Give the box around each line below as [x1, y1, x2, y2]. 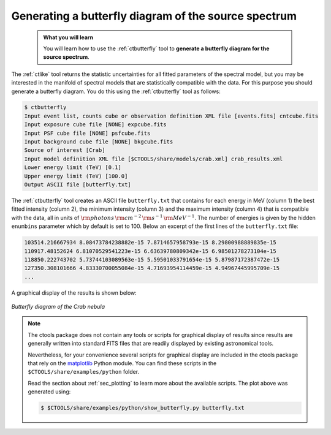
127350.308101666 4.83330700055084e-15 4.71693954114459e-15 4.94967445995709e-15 [24, 265, 280, 272]
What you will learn [43, 34, 94, 41]
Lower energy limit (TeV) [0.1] [24, 164, 122, 171]
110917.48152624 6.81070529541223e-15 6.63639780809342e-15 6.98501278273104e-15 [24, 248, 277, 254]
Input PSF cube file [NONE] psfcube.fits [24, 129, 151, 137]
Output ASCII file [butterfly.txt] [24, 181, 131, 188]
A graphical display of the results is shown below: [11, 289, 137, 297]
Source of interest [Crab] [24, 147, 105, 154]
